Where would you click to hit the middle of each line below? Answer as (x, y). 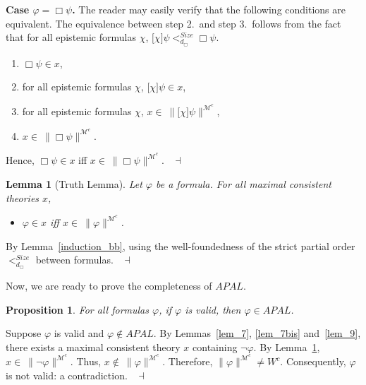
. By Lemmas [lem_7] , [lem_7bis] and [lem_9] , (257, 333)
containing (215, 346)
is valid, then (213, 309)
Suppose (24, 333)
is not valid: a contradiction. (67, 375)
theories (23, 197)
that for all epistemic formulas (71, 37)
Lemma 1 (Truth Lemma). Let (74, 183)
